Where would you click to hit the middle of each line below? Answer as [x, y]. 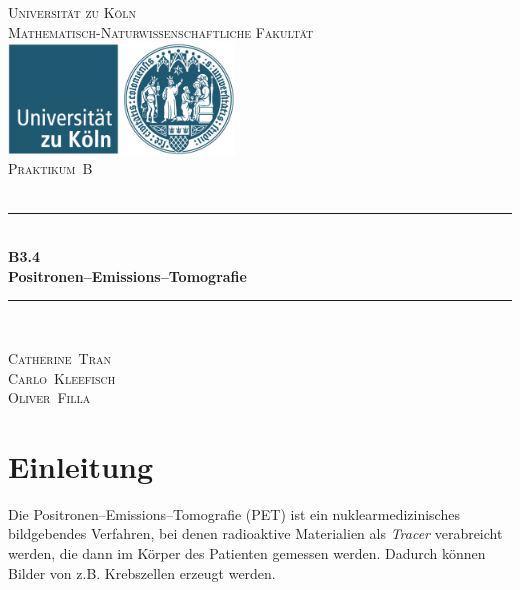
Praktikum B [50, 168]
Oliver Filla [49, 397]
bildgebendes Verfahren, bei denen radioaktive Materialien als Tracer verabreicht [255, 533]
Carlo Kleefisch [62, 377]
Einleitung [81, 465]
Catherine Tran [60, 357]
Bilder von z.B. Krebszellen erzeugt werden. [142, 572]
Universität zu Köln [72, 12]
